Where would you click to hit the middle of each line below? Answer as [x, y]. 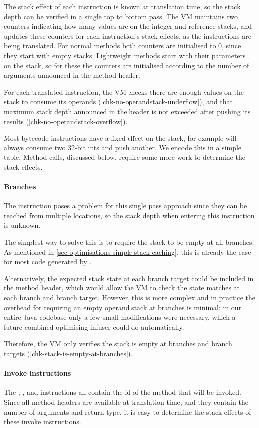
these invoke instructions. [43, 421]
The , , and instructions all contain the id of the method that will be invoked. [123, 392]
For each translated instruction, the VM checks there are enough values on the [124, 91]
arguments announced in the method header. [72, 75]
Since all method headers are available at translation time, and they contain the [126, 402]
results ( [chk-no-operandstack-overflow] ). [66, 121]
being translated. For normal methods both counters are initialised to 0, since [123, 46]
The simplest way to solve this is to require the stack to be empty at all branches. [129, 242]
